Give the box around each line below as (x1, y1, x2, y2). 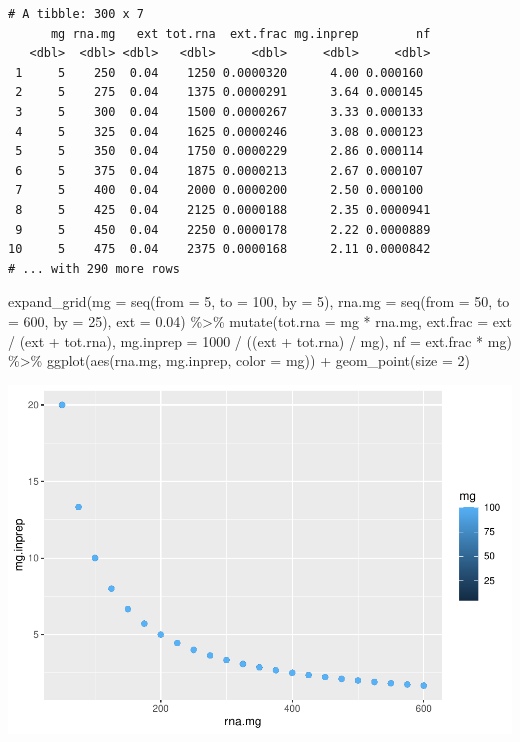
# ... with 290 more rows (8, 261, 180, 276)
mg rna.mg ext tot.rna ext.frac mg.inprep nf (50, 26, 431, 41)
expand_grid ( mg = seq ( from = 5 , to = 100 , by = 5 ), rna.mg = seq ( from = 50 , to (8, 291, 510, 312)
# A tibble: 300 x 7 (8, 7, 145, 21)
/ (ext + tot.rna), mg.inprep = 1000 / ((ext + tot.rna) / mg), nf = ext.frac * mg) (8, 330, 512, 351)
